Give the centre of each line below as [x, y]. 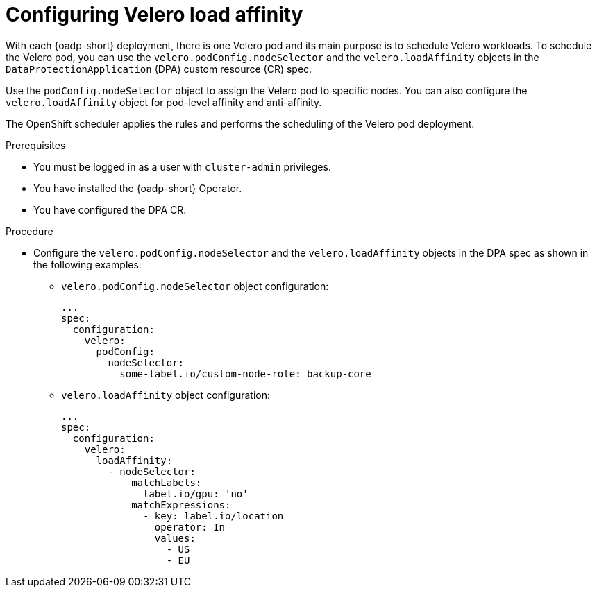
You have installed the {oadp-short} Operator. [138, 188]
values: [175, 538]
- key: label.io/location [213, 516]
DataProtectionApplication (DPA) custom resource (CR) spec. [159, 69]
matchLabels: [167, 482]
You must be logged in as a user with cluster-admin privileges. [182, 166]
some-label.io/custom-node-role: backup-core [245, 373]
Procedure [30, 231]
